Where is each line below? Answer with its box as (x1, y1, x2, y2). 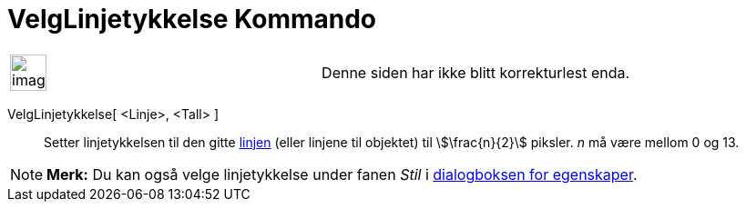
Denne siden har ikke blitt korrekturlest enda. (322, 63, 630, 82)
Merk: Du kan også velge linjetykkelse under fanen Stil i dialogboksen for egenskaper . (46, 164, 638, 184)
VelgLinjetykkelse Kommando (7, 4, 377, 35)
